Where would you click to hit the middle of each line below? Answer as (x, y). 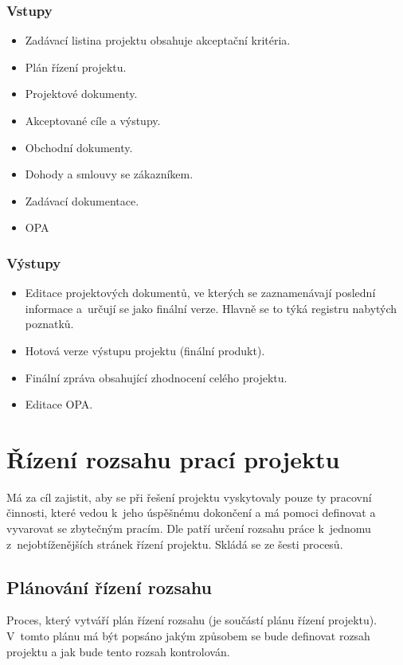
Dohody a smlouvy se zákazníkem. (109, 174)
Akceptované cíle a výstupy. (93, 120)
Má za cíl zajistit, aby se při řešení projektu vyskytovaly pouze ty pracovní (189, 497)
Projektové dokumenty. (81, 94)
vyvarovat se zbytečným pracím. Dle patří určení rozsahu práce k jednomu (189, 528)
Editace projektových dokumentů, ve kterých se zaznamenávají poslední (200, 293)
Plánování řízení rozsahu (109, 587)
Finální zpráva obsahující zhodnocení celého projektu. (156, 377)
